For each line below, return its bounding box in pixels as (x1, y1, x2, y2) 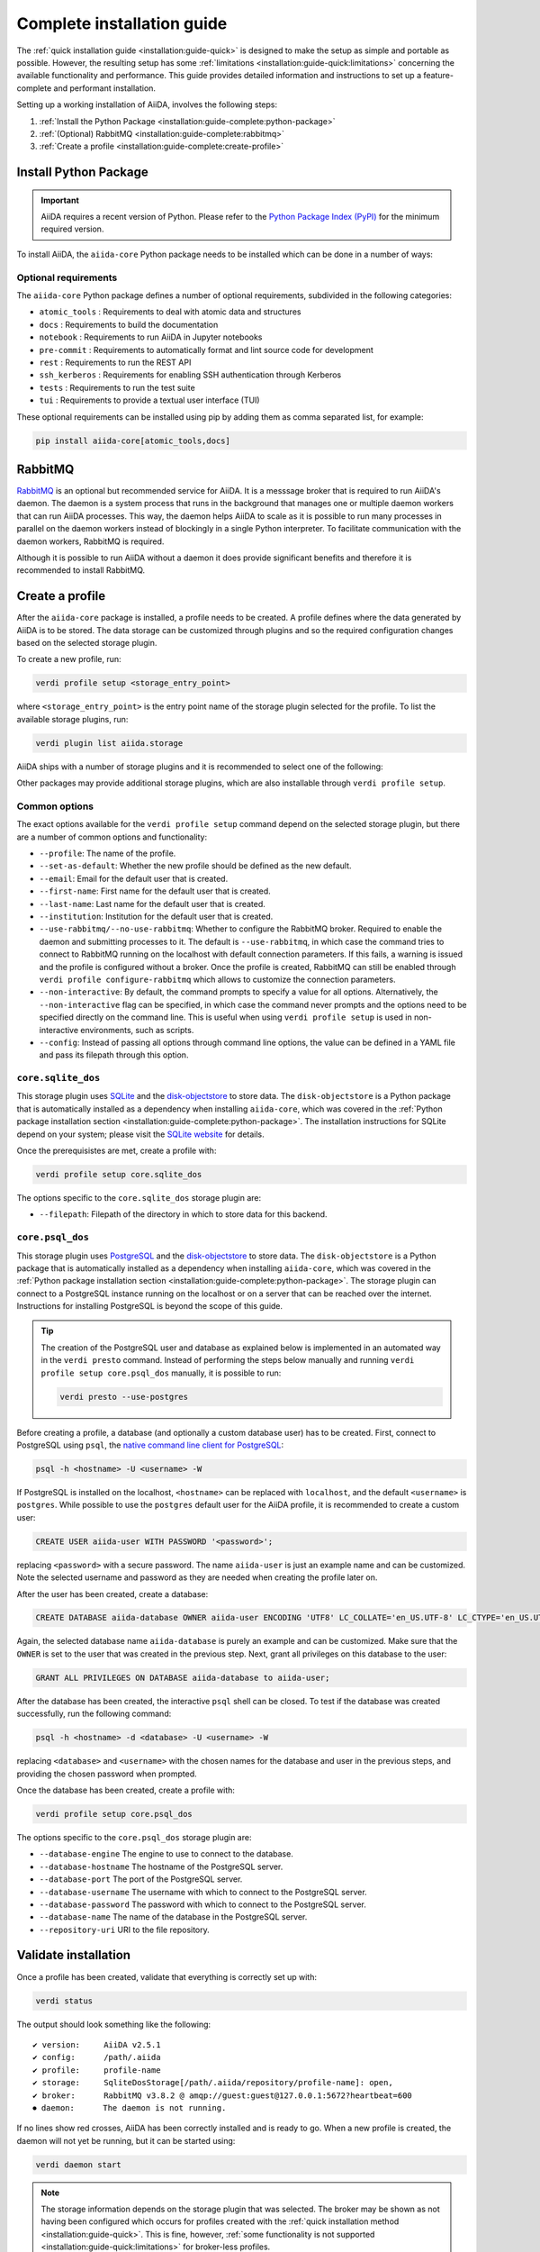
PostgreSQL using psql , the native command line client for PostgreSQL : (16, 1439, 284, 1450)
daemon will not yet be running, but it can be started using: (16, 2135, 236, 2146)
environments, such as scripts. (80, 1024, 194, 1035)
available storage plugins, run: (16, 713, 129, 724)
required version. (40, 223, 104, 234)
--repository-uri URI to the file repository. (39, 1924, 211, 1935)
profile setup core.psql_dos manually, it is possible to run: (40, 1367, 282, 1378)
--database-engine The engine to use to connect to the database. (39, 1848, 294, 1859)
